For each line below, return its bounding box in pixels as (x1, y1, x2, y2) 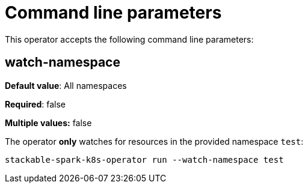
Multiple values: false (5, 117, 92, 128)
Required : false (5, 99, 66, 109)
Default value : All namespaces (5, 80, 127, 91)
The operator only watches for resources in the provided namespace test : (5, 136, 304, 147)
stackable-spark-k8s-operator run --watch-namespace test (5, 154, 284, 165)
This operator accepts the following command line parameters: (5, 34, 254, 44)
